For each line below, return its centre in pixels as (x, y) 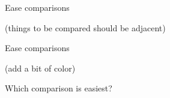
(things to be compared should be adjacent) (85, 27)
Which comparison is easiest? (59, 88)
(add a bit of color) (40, 68)
